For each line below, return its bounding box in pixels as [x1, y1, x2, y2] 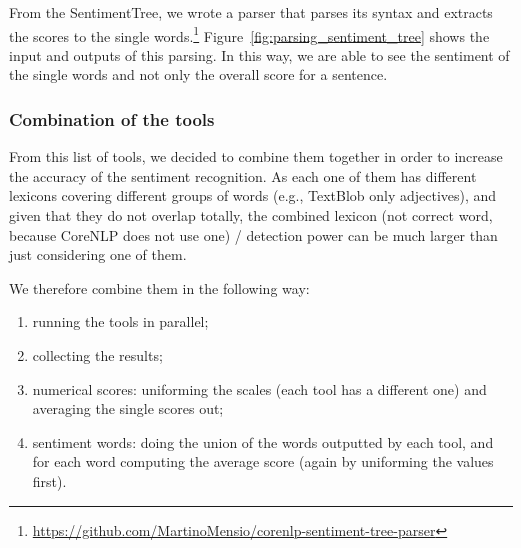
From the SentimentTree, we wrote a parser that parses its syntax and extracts [9, 2, 493, 22]
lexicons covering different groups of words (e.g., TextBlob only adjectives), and [9, 185, 497, 206]
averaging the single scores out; [32, 398, 224, 419]
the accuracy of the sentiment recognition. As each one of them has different [9, 165, 477, 186]
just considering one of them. [9, 244, 187, 265]
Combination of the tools [9, 106, 215, 131]
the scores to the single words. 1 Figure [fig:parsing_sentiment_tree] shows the [9, 22, 490, 46]
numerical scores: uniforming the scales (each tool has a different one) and [32, 378, 487, 399]
